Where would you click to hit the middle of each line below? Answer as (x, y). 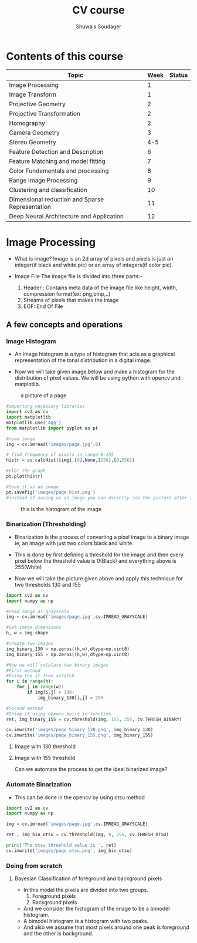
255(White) (28, 567)
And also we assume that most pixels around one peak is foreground (106, 927)
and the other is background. (58, 934)
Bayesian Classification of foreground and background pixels (88, 878)
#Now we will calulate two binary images (57, 665)
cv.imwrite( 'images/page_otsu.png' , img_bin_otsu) (69, 851)
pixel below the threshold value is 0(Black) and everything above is (96, 560)
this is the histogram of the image (61, 509)
